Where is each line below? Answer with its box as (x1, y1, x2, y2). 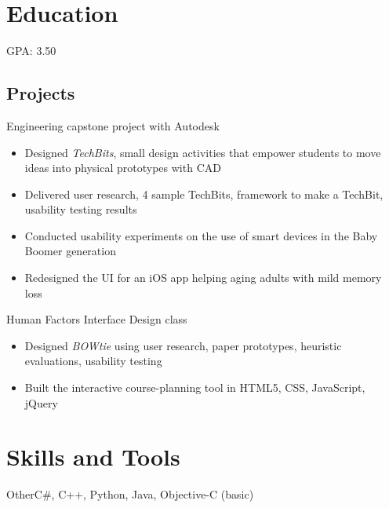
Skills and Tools (6, 440, 180, 473)
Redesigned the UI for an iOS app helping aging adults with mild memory (24, 269, 382, 286)
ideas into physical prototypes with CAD (24, 159, 221, 176)
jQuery (24, 394, 58, 411)
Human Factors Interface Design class (6, 311, 187, 327)
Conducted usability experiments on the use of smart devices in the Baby (24, 227, 378, 243)
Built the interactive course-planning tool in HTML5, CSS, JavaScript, (24, 379, 365, 396)
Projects (6, 81, 75, 105)
